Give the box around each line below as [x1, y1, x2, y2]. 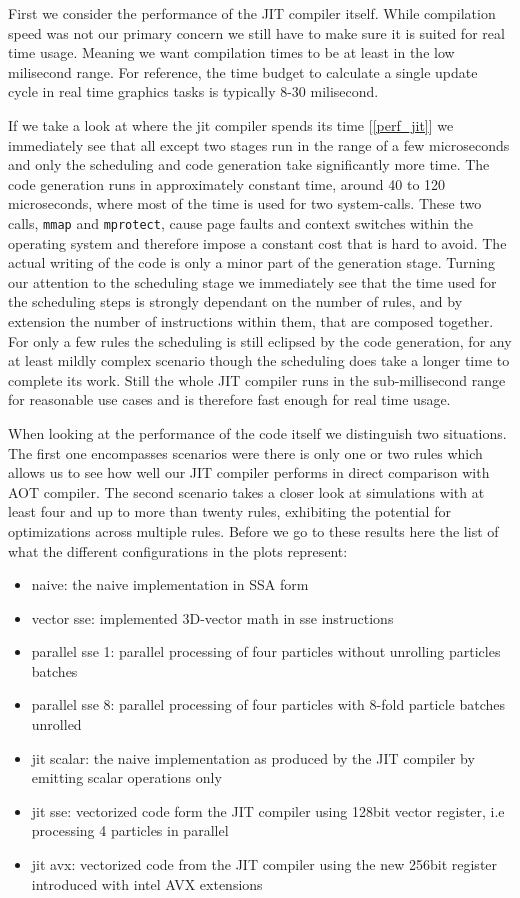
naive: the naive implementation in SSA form [31, 574, 309, 595]
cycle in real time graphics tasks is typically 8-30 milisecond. [8, 81, 379, 102]
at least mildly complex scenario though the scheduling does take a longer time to [8, 350, 510, 371]
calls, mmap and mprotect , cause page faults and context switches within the [8, 212, 474, 233]
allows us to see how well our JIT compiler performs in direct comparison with [8, 462, 490, 483]
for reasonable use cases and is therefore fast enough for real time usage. [8, 389, 451, 410]
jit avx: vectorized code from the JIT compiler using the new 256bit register [31, 854, 498, 875]
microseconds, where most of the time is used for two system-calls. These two [8, 193, 482, 214]
